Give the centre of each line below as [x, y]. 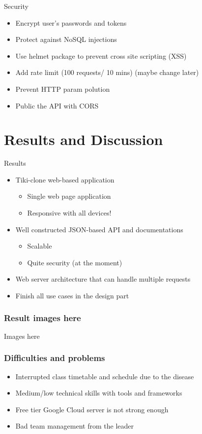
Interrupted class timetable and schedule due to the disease [105, 376]
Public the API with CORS [57, 105]
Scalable [40, 246]
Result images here [43, 317]
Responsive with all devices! [69, 213]
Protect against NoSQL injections [66, 39]
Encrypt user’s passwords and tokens [71, 22]
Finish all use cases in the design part [72, 296]
